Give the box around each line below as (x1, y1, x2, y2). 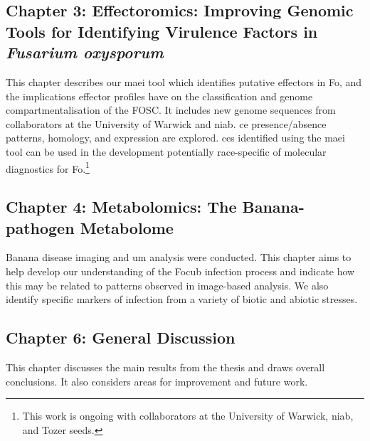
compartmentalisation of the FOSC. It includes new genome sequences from (6, 102, 336, 117)
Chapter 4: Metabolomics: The (6, 196, 237, 218)
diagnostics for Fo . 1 (6, 159, 90, 176)
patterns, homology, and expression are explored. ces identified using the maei (6, 130, 345, 145)
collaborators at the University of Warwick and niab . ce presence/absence (6, 116, 327, 131)
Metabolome (80, 216, 174, 238)
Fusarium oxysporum (6, 41, 164, 63)
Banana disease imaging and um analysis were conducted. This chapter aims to (6, 250, 351, 265)
